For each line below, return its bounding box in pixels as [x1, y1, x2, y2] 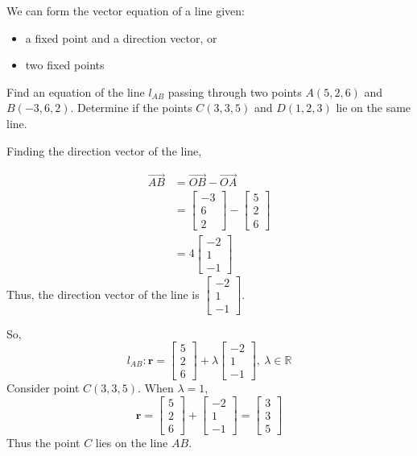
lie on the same [336, 99, 411, 116]
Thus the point [6, 434, 81, 451]
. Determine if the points [70, 99, 192, 116]
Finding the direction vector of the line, [6, 142, 202, 159]
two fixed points [25, 56, 105, 73]
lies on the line [95, 434, 168, 451]
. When [137, 379, 174, 396]
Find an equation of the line [6, 83, 145, 100]
